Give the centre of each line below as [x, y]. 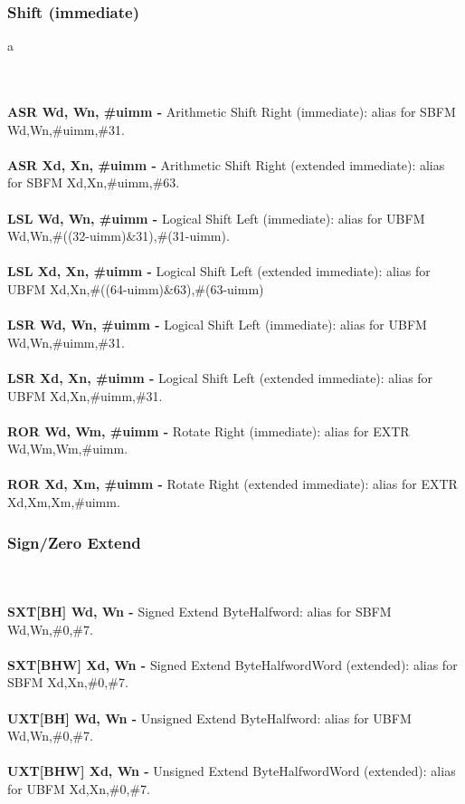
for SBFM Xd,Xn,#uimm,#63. [94, 182]
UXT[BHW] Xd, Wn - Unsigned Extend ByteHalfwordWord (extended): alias [232, 771]
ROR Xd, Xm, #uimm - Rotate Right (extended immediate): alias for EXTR [232, 484]
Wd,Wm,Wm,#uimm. [68, 449]
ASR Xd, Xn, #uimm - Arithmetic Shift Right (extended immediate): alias [226, 164]
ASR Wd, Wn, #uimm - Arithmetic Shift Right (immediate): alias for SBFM [232, 111]
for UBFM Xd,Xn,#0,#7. [79, 789]
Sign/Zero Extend [74, 542]
